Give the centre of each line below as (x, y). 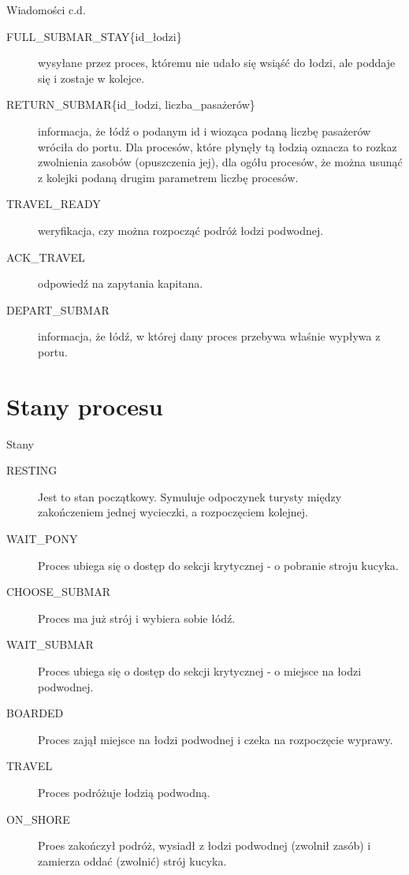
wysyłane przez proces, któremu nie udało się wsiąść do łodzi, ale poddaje (217, 63)
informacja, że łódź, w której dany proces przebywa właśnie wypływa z (209, 336)
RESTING (32, 470)
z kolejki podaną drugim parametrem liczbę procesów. (168, 177)
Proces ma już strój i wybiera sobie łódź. (137, 618)
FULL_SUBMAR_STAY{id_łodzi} (94, 36)
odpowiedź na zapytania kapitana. (121, 283)
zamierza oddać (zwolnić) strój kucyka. (132, 860)
